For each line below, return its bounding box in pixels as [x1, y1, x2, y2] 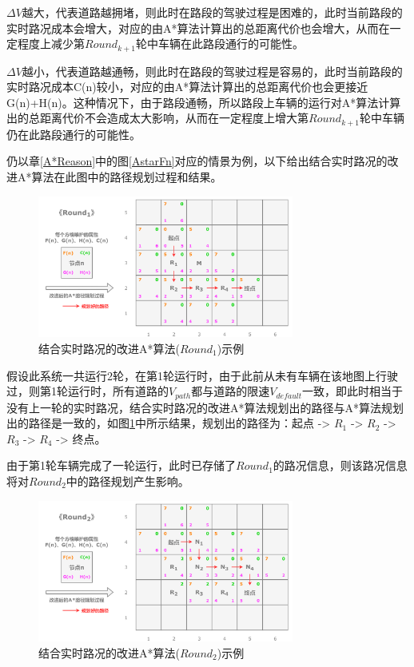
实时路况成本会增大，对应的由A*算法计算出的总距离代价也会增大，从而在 [6, 19, 390, 36]
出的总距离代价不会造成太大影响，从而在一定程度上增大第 [6, 109, 309, 126]
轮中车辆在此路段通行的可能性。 [136, 35, 304, 52]
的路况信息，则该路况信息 [273, 457, 408, 474]
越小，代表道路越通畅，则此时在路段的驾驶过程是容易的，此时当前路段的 [22, 62, 403, 79]
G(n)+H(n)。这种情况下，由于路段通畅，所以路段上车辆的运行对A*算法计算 [6, 93, 401, 110]
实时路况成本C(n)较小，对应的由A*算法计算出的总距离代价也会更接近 [6, 78, 368, 95]
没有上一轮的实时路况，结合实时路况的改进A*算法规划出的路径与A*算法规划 [6, 399, 404, 415]
